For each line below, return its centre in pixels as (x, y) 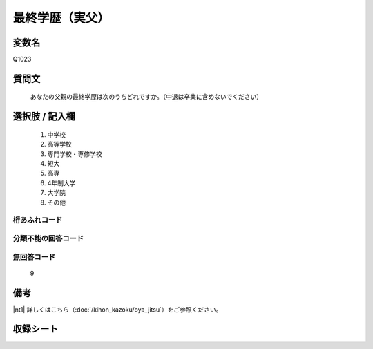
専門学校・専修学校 (75, 154)
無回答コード (34, 257)
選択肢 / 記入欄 (44, 116)
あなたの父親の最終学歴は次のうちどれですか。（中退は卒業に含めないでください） (146, 97)
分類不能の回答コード (48, 238)
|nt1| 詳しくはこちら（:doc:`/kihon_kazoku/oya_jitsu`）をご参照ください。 (117, 309)
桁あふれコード (38, 220)
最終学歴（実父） (61, 18)
